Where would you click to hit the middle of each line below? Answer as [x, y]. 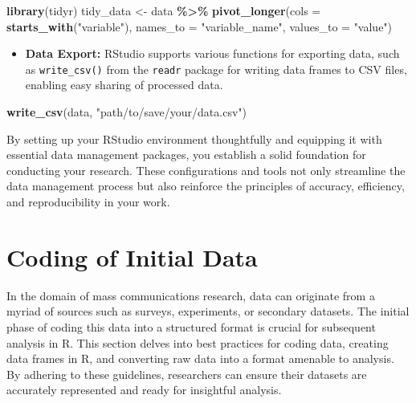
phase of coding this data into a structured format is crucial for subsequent [191, 326]
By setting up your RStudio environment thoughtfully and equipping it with [194, 138]
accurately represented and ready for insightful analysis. [144, 390]
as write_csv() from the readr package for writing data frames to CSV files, [216, 69]
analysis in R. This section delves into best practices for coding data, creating [198, 342]
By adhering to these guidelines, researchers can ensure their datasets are [187, 374]
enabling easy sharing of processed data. [124, 85]
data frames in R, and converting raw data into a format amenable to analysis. [200, 358]
